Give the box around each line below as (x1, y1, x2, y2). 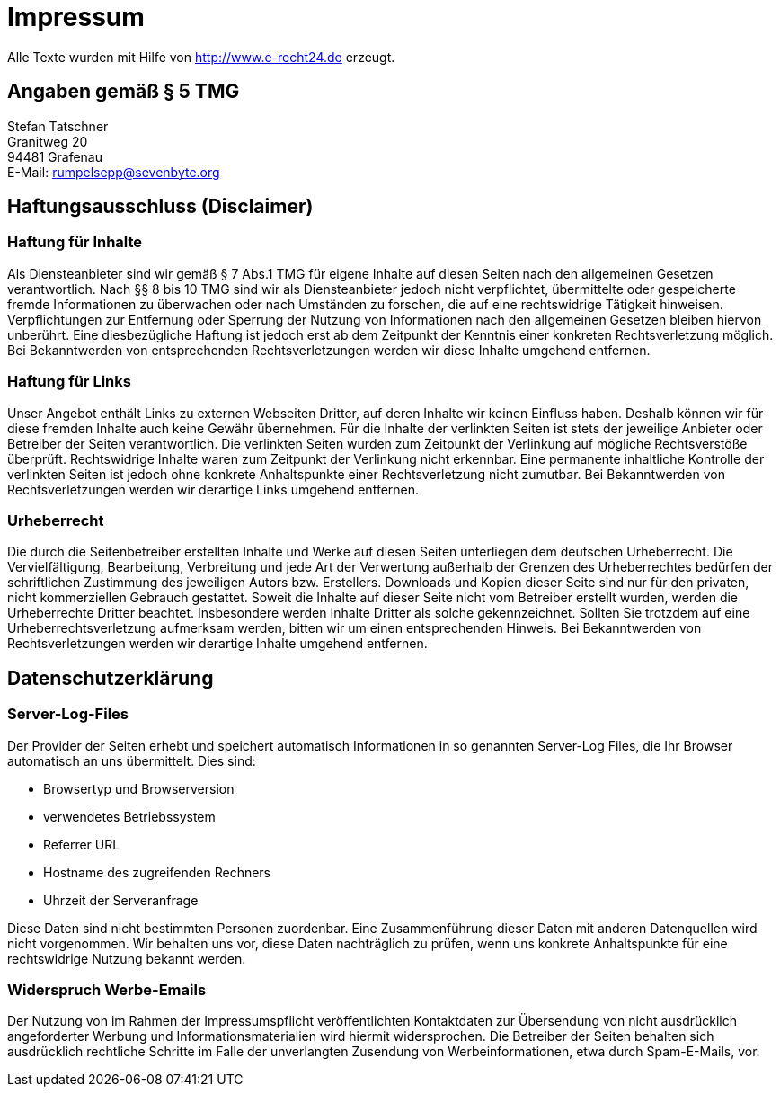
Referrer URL (43, 836, 120, 852)
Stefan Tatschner (7, 118, 109, 134)
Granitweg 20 (7, 133, 88, 149)
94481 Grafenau (7, 148, 102, 165)
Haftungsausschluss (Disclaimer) (7, 195, 314, 218)
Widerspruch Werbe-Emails (7, 980, 207, 999)
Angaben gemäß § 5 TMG (7, 80, 240, 103)
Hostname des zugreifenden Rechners (43, 864, 270, 880)
